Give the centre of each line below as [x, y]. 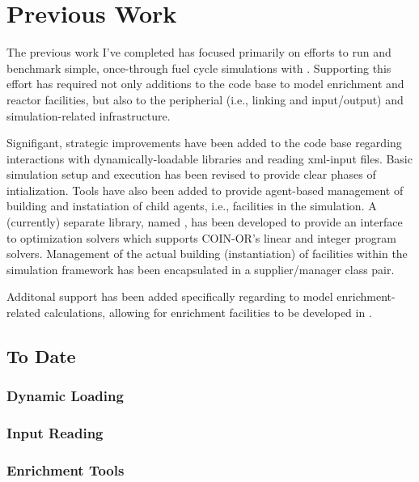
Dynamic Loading [65, 396]
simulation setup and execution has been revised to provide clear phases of [191, 174]
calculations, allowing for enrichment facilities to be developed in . [208, 313]
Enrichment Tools [66, 470]
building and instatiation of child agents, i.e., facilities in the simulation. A [192, 206]
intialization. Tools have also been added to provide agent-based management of [205, 190]
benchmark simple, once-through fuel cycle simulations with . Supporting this [199, 68]
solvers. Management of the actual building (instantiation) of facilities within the [207, 254]
